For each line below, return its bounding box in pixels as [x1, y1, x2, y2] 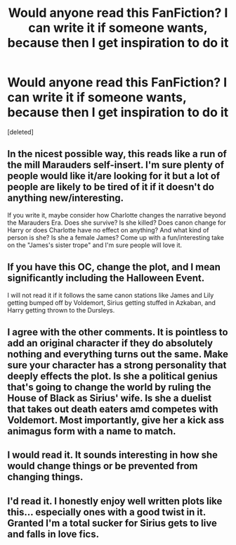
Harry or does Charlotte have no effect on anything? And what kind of [7, 225, 209, 234]
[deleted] [7, 127, 34, 136]
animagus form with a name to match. [7, 425, 177, 437]
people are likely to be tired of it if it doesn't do [7, 181, 214, 193]
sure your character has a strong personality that [7, 359, 227, 371]
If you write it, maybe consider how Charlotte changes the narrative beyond [7, 211, 226, 219]
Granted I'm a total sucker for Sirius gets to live [7, 517, 218, 529]
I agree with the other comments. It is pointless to [7, 326, 228, 338]
